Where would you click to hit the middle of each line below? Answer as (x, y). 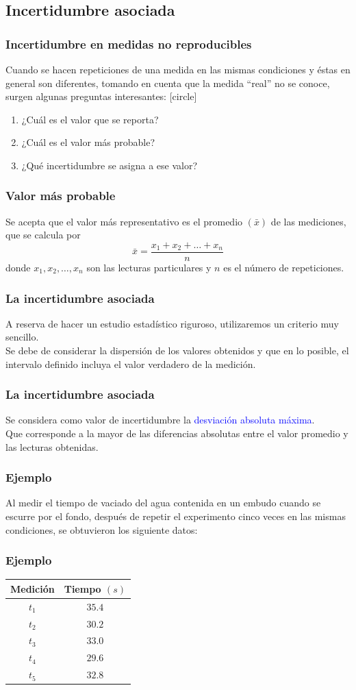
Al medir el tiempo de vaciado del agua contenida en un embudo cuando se (163, 503)
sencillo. (22, 337)
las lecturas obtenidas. (52, 446)
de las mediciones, (308, 221)
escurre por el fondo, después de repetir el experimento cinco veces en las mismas (176, 516)
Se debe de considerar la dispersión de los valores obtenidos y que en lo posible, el (177, 350)
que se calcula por (43, 235)
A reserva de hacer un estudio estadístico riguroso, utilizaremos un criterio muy (172, 323)
